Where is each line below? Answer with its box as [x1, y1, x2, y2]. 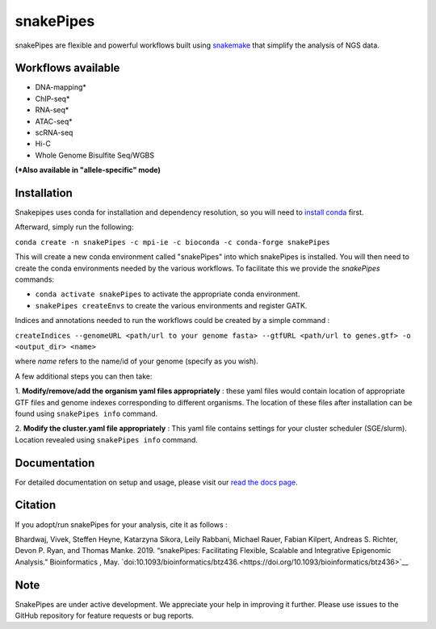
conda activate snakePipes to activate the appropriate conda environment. [35, 289, 300, 299]
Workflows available [15, 61, 120, 75]
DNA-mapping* [35, 82, 86, 92]
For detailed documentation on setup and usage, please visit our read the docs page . [15, 477, 298, 487]
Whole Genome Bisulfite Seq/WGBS [35, 150, 155, 160]
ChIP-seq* [35, 94, 70, 103]
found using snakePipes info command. [15, 409, 158, 418]
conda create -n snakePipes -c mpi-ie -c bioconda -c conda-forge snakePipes [15, 237, 330, 246]
